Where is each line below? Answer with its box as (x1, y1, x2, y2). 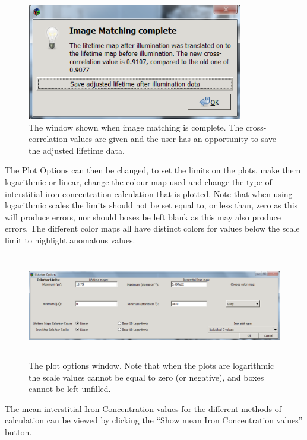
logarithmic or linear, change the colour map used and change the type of (5, 175, 272, 188)
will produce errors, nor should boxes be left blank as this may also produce (5, 210, 281, 223)
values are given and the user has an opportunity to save (70, 132, 277, 145)
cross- (246, 121, 267, 133)
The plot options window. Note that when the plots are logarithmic (29, 359, 274, 371)
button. (5, 425, 32, 438)
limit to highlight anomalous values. (5, 233, 135, 246)
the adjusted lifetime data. (29, 144, 125, 156)
